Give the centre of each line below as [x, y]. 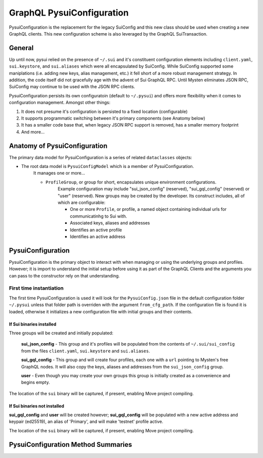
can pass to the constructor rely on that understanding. [65, 275]
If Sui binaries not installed [37, 406]
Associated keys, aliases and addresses [110, 223]
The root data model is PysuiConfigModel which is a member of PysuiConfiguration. [108, 166]
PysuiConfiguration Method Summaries [71, 445]
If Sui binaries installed [33, 324]
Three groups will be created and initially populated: [61, 333]
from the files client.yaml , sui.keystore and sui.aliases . [86, 351]
